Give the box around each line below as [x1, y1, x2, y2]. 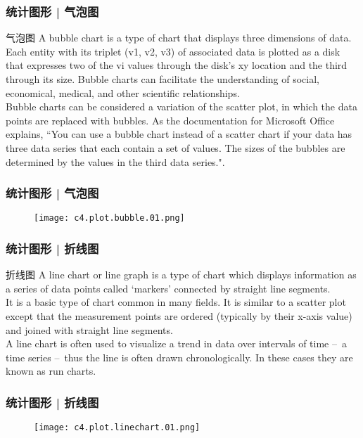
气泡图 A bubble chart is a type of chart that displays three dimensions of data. [6, 30, 352, 45]
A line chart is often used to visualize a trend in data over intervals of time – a [6, 336, 347, 351]
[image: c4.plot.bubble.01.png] [34, 213, 185, 224]
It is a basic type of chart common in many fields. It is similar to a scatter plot [6, 295, 346, 309]
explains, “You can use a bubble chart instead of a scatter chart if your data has [6, 127, 352, 141]
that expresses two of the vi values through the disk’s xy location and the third [6, 58, 348, 72]
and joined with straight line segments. [6, 322, 173, 337]
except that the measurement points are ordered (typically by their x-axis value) [6, 309, 352, 323]
